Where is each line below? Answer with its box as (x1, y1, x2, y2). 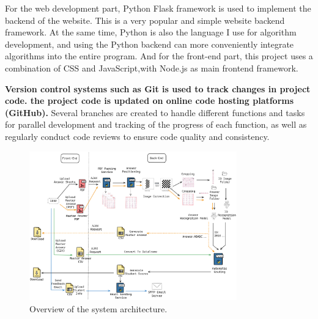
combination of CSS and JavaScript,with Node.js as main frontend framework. (5, 61, 298, 74)
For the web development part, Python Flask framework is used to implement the (5, 2, 311, 14)
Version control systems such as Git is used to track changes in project (5, 82, 311, 95)
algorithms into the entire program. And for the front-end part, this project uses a (5, 50, 313, 62)
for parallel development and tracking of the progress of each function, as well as (5, 118, 307, 131)
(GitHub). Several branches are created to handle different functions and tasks (5, 106, 305, 119)
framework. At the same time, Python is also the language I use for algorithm (5, 26, 297, 38)
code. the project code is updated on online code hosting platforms (5, 94, 294, 107)
